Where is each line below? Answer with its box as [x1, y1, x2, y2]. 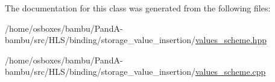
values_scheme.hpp [195, 34, 267, 46]
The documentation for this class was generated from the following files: [5, 2, 271, 14]
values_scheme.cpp [195, 65, 266, 78]
